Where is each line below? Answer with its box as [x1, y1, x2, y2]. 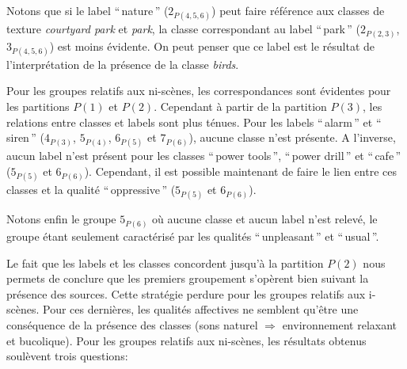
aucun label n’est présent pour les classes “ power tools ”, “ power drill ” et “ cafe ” [6, 147, 401, 164]
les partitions [6, 98, 70, 115]
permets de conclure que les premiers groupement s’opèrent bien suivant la [6, 270, 369, 287]
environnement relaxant [282, 316, 397, 333]
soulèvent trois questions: [6, 348, 128, 364]
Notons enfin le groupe [6, 211, 116, 227]
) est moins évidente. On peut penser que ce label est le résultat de [49, 37, 375, 54]
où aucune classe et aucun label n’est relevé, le [152, 211, 378, 227]
